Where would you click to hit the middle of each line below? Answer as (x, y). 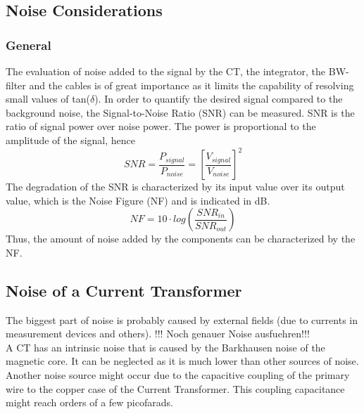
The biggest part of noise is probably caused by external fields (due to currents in (182, 319)
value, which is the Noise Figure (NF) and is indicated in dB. (138, 200)
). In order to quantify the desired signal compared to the (219, 99)
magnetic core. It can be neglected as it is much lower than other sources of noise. (182, 361)
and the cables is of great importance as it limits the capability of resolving (192, 85)
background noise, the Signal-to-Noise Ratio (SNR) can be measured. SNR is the (180, 112)
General (29, 45)
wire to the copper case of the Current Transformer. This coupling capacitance (175, 388)
